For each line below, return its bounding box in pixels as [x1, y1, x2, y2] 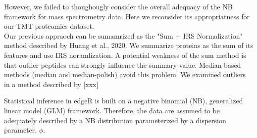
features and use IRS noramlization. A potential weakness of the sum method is [4, 49, 246, 60]
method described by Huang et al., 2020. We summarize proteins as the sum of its [4, 40, 253, 50]
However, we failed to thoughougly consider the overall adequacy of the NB [4, 1, 233, 11]
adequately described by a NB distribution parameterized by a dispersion [4, 115, 226, 125]
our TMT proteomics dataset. [4, 21, 94, 31]
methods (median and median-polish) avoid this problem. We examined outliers [4, 69, 246, 80]
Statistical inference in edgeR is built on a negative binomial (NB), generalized [4, 95, 243, 106]
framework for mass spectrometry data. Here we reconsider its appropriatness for [4, 11, 250, 21]
